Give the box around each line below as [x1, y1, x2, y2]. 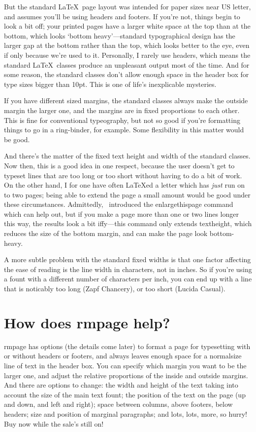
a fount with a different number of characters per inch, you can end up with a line [4, 274, 252, 284]
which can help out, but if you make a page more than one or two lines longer [4, 208, 239, 219]
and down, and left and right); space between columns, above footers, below [4, 399, 233, 409]
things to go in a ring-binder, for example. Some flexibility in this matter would [4, 124, 244, 135]
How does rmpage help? [4, 312, 170, 332]
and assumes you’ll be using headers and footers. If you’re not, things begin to [4, 11, 240, 21]
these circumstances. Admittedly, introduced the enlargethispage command [4, 199, 233, 209]
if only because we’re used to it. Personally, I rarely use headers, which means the [4, 49, 251, 60]
